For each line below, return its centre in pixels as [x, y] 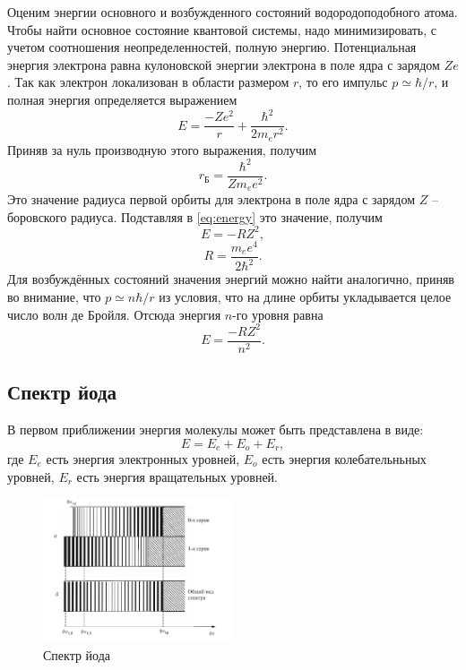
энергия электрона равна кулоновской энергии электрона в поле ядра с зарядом [224, 64]
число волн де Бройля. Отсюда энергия [114, 314]
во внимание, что [54, 296]
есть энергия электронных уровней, [143, 458]
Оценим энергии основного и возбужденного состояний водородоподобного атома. [233, 12]
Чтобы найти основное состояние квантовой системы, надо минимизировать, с [222, 29]
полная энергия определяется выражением [122, 99]
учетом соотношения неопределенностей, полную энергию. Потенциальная [212, 47]
